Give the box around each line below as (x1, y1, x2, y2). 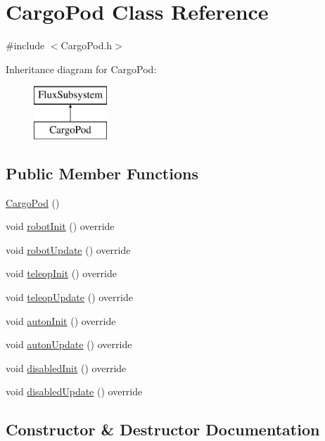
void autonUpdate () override (6, 337, 132, 352)
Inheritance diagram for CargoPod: (6, 61, 157, 76)
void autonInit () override (6, 313, 116, 328)
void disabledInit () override (6, 360, 127, 375)
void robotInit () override (6, 219, 115, 234)
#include (6, 38, 45, 53)
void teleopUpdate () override (6, 290, 133, 305)
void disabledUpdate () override (6, 384, 143, 399)
